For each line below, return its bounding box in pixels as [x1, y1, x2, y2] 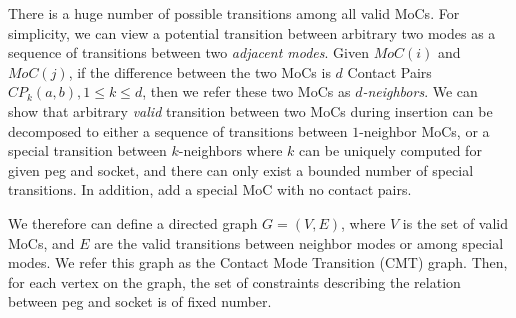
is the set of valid [402, 212, 509, 233]
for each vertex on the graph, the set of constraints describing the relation [8, 271, 461, 292]
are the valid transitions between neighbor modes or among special [94, 232, 504, 253]
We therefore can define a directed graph [8, 212, 258, 233]
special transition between [8, 140, 167, 161]
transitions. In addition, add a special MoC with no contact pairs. [8, 179, 412, 200]
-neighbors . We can [362, 81, 478, 102]
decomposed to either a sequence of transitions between [8, 120, 348, 141]
